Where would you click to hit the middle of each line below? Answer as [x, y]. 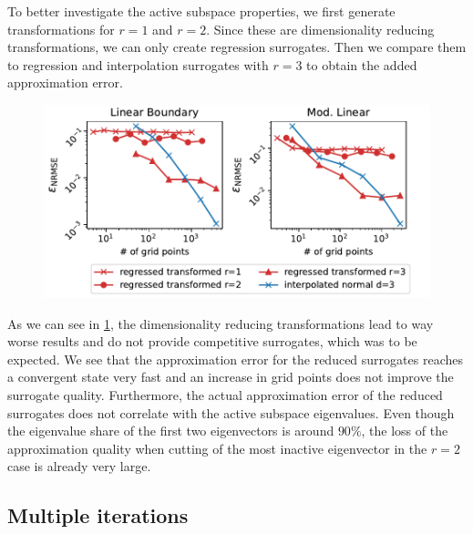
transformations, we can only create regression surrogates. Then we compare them [237, 47]
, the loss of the [405, 431]
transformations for [61, 29]
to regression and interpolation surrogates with [138, 64]
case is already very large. [79, 466]
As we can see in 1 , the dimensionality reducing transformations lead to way [221, 323]
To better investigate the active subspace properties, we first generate [201, 11]
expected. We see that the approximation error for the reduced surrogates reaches [235, 359]
